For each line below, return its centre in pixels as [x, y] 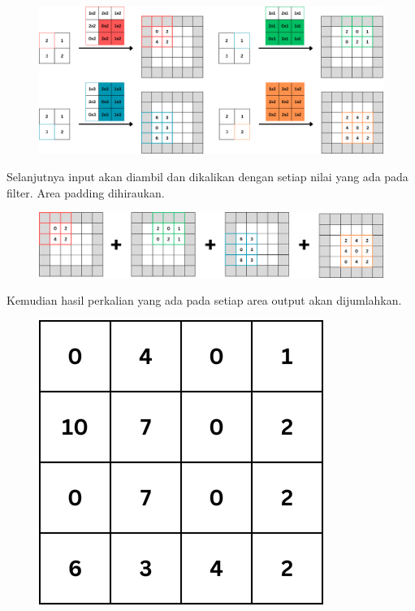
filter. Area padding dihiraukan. [86, 192]
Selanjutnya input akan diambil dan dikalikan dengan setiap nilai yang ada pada [207, 176]
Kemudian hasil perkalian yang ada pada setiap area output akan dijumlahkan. [204, 300]
